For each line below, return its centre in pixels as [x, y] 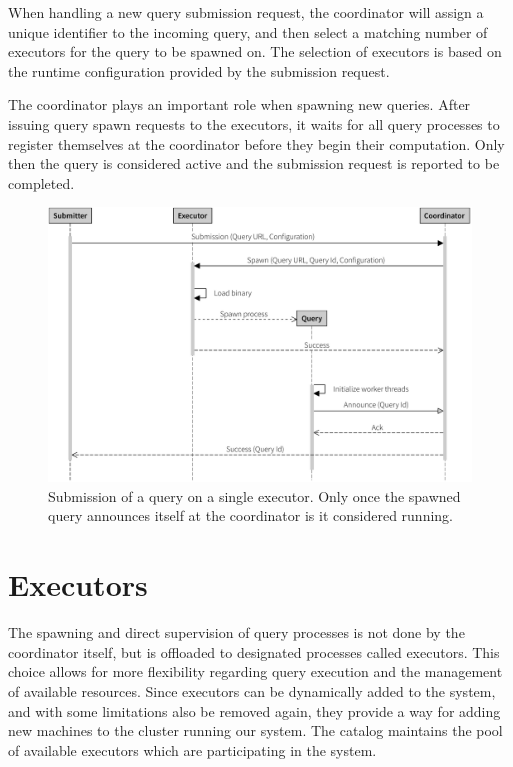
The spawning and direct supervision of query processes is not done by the [236, 632]
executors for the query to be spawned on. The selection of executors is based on [255, 51]
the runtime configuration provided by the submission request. [199, 70]
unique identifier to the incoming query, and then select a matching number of [248, 31]
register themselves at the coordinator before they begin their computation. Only [256, 143]
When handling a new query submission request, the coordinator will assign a [246, 12]
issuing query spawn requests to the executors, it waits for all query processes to [254, 123]
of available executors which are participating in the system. [192, 749]
